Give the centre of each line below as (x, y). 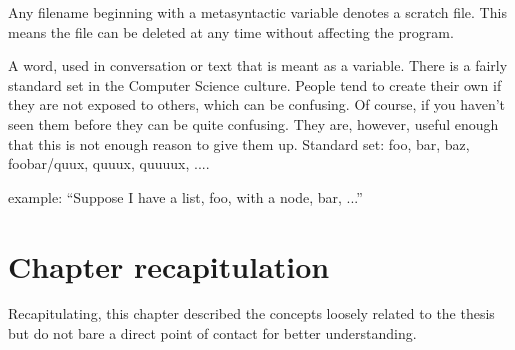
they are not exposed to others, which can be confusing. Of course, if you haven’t (257, 104)
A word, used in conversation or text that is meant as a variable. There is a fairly (258, 65)
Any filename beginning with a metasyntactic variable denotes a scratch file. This (257, 12)
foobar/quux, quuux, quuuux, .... (109, 163)
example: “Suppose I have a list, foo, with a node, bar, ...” (185, 196)
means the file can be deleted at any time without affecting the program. (231, 31)
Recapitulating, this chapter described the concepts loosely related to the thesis (251, 313)
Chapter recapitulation (169, 265)
